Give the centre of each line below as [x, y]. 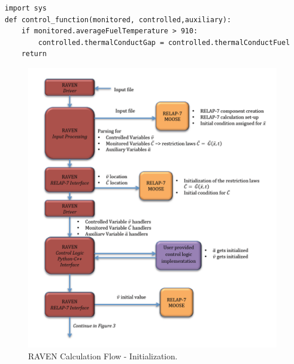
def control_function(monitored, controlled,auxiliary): [118, 20]
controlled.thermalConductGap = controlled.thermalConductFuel [164, 42]
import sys [26, 8]
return [34, 54]
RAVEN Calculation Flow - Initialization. [103, 356]
